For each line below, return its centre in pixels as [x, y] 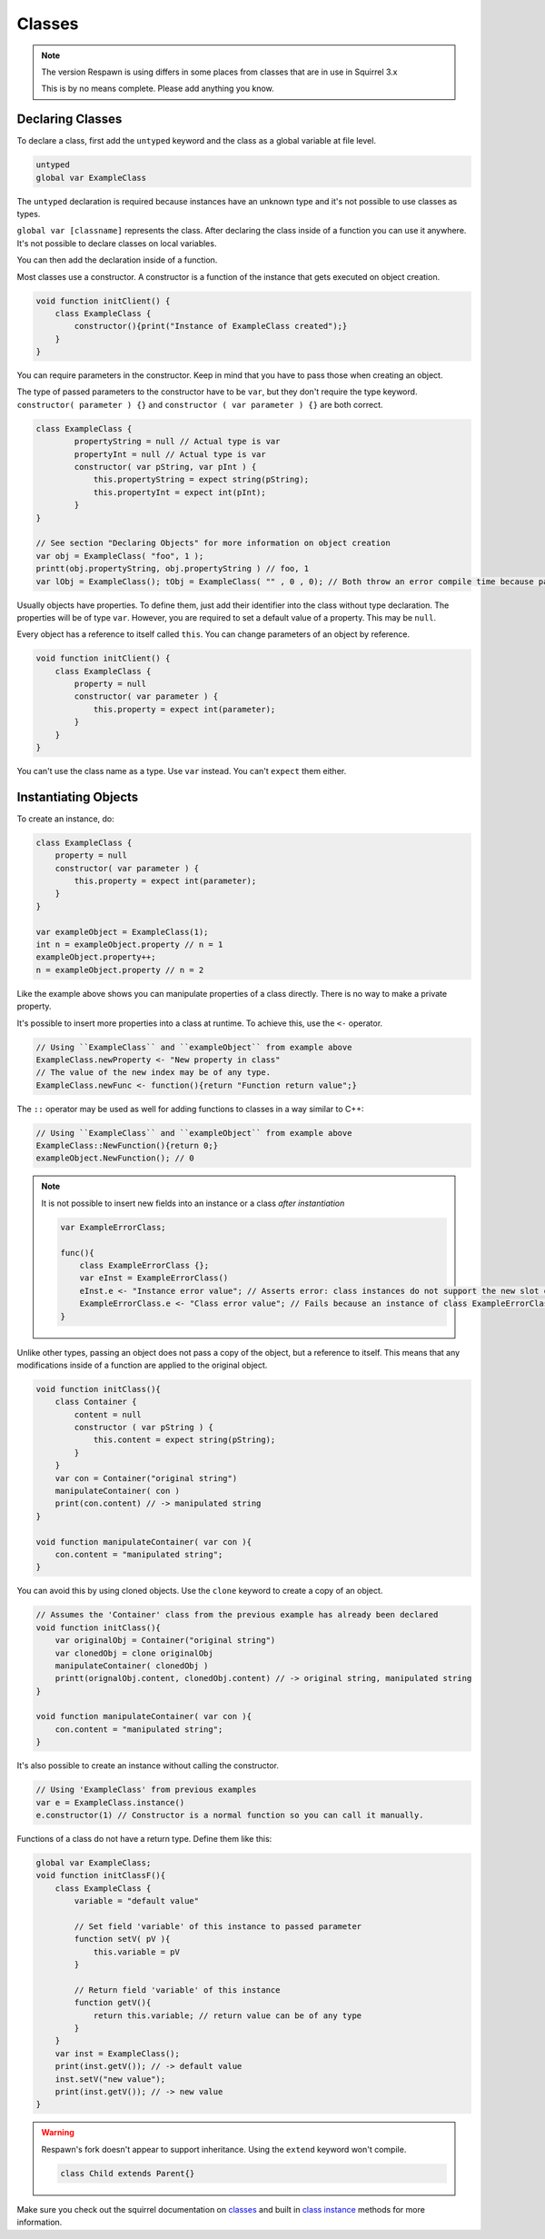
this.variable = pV [137, 1952]
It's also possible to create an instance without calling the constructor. [148, 1766]
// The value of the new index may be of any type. [154, 1073]
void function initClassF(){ [101, 1876]
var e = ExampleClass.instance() [110, 1802]
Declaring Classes [69, 119]
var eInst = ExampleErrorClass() [154, 1278]
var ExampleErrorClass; [114, 1227]
